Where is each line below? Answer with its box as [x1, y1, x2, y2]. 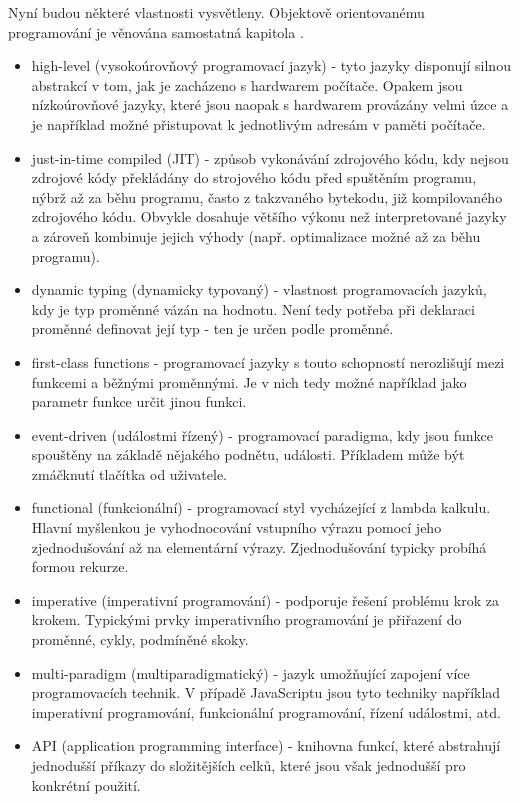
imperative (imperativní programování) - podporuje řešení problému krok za [31, 589, 499, 610]
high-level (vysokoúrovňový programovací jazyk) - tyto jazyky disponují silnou [31, 55, 511, 76]
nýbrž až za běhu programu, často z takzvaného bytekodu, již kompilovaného [31, 186, 503, 207]
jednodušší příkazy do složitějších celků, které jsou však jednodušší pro [31, 755, 466, 775]
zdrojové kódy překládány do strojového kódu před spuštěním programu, [31, 167, 477, 188]
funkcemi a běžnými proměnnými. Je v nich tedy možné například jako [31, 371, 467, 392]
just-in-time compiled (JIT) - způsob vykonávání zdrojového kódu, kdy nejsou [31, 147, 509, 168]
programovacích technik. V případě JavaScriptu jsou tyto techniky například [31, 682, 501, 703]
